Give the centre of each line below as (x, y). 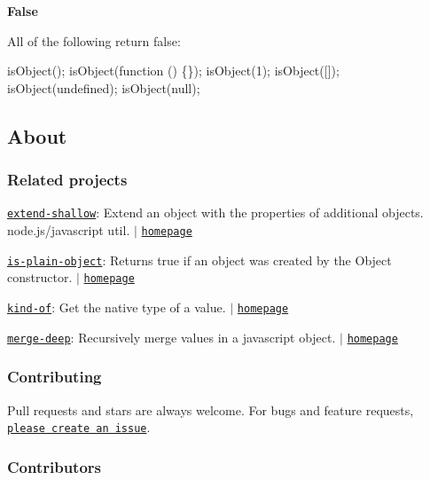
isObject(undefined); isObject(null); (104, 87)
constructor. (40, 277)
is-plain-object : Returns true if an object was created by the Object (199, 260)
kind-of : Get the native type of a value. (117, 307)
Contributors (55, 466)
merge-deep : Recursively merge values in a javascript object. (172, 337)
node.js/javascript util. (69, 230)
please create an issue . (79, 427)
